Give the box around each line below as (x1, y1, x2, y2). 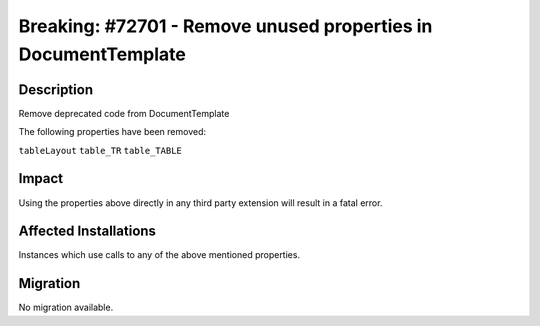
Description (18, 81, 94, 98)
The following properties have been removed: (18, 126, 207, 138)
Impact (18, 170, 64, 187)
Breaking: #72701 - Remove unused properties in (18, 15, 433, 37)
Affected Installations (18, 223, 157, 240)
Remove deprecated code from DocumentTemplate (18, 107, 230, 119)
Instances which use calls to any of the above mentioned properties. (18, 249, 300, 261)
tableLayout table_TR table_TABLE (18, 145, 182, 156)
